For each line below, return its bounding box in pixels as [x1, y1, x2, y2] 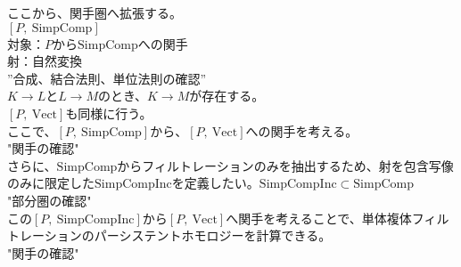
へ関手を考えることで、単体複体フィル [226, 208, 449, 227]
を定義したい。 [171, 174, 259, 192]
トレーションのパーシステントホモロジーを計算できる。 [7, 226, 332, 245]
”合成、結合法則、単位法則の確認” [7, 69, 207, 87]
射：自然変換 [7, 52, 82, 70]
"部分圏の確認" [7, 190, 92, 209]
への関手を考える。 [245, 121, 358, 140]
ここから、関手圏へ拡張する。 [7, 4, 182, 21]
